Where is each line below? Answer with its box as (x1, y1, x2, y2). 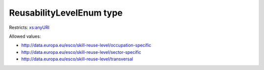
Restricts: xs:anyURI (9, 24, 50, 30)
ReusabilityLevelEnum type (9, 7, 123, 18)
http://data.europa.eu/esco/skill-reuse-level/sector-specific (21, 49, 141, 55)
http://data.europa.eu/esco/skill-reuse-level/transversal (21, 56, 133, 62)
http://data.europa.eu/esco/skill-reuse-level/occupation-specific (21, 42, 152, 48)
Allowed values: (9, 33, 41, 39)
